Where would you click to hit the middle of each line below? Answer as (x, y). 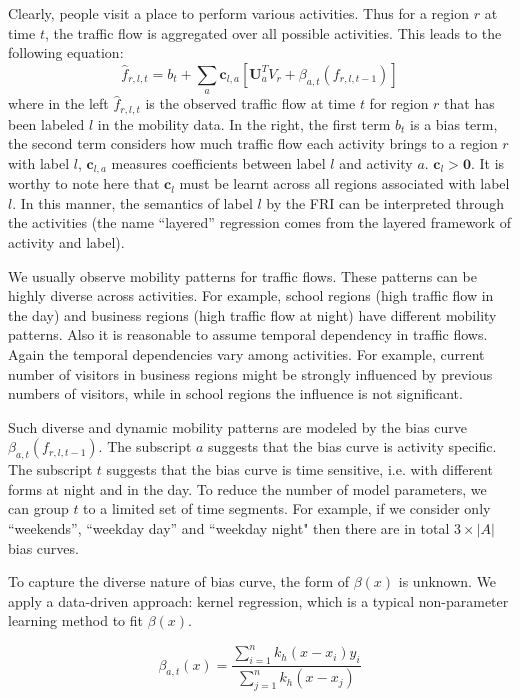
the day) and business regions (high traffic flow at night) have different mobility (252, 314)
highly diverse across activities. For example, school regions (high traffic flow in (251, 295)
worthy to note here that (84, 183)
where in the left (58, 103)
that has (469, 103)
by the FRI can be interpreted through (385, 202)
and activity (376, 162)
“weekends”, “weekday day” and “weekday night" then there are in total (229, 527)
